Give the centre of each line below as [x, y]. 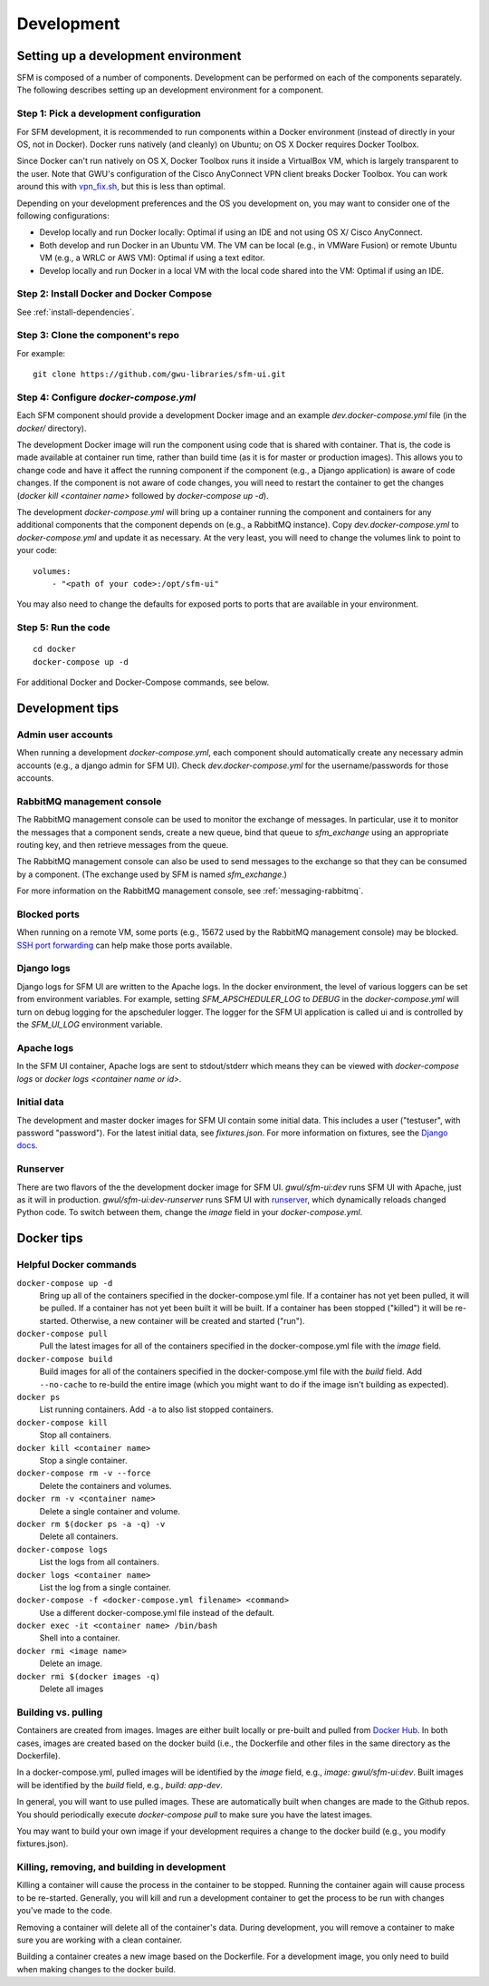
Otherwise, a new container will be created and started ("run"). [187, 1320]
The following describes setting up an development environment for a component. [170, 90]
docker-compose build [65, 1359]
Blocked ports [48, 914]
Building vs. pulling [60, 1712]
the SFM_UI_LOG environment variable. [90, 1024]
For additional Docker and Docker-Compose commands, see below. [143, 682]
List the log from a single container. [105, 1587]
